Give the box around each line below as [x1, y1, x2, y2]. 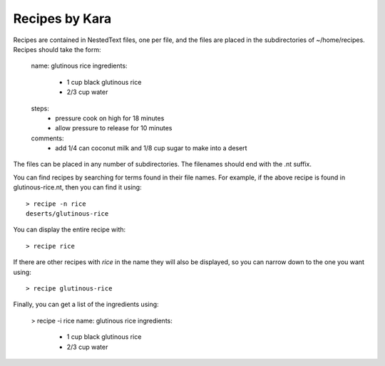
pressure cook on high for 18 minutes [55, 114, 165, 122]
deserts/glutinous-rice [26, 210, 109, 218]
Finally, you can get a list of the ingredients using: [13, 300, 160, 309]
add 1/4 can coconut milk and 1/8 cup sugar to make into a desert [55, 144, 247, 152]
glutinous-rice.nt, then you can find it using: [13, 183, 142, 192]
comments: [31, 134, 64, 142]
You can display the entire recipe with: [13, 225, 126, 234]
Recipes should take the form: [13, 45, 101, 53]
